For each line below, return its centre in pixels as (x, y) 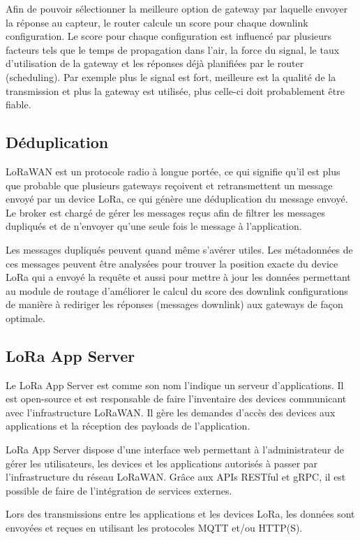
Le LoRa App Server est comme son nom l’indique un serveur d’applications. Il (175, 385)
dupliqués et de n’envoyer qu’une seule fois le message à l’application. (154, 226)
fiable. (18, 104)
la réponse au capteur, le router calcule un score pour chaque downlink (157, 22)
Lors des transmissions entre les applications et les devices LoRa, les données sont (180, 514)
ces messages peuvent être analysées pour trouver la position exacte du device (172, 263)
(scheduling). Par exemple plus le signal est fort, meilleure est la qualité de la (171, 76)
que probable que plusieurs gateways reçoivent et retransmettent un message (169, 185)
